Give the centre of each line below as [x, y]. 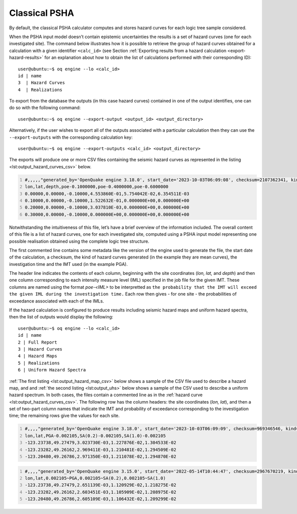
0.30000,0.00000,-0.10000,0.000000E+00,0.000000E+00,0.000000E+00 [107, 214]
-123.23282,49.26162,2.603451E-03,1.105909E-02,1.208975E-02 [101, 492]
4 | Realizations [40, 90]
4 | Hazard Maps [38, 356]
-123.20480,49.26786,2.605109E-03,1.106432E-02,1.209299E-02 [101, 499]
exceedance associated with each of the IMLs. [56, 301]
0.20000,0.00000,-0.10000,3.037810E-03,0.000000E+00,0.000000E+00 [107, 207]
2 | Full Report [38, 342]
